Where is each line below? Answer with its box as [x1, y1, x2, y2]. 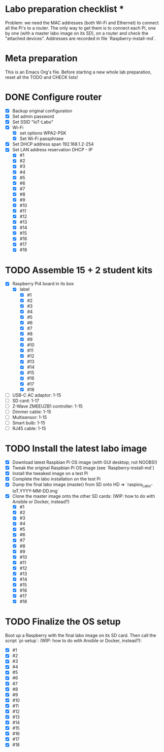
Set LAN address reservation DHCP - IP [12, 147, 93, 153]
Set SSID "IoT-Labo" [12, 119, 54, 125]
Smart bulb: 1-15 [12, 420, 45, 426]
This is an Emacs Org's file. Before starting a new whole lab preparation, [5, 69, 152, 75]
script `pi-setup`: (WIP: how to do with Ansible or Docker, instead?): [5, 638, 142, 644]
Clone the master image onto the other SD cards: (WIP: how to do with [12, 493, 155, 499]
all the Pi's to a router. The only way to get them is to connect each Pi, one [5, 25, 156, 31]
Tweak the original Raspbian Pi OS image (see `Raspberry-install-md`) [12, 465, 155, 471]
